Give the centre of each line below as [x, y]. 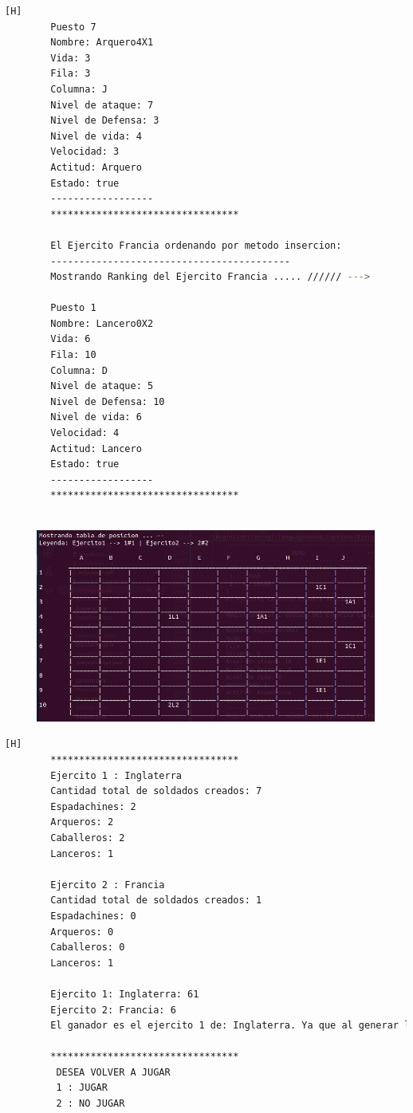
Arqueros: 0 [82, 932]
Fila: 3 [71, 74]
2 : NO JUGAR [90, 1104]
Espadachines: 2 [93, 806]
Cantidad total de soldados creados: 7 [156, 791]
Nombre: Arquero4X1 [102, 43]
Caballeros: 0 [88, 948]
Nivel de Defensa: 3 [105, 121]
